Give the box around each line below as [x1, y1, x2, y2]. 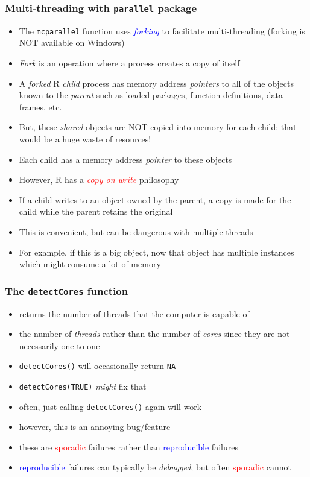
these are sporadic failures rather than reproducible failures [19, 440, 238, 453]
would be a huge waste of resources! [19, 133, 151, 145]
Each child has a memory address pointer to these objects [19, 153, 232, 165]
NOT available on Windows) [19, 36, 125, 49]
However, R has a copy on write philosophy [19, 173, 179, 186]
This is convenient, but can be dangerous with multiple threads [19, 225, 253, 238]
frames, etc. [19, 100, 62, 113]
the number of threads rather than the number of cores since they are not [19, 327, 290, 340]
